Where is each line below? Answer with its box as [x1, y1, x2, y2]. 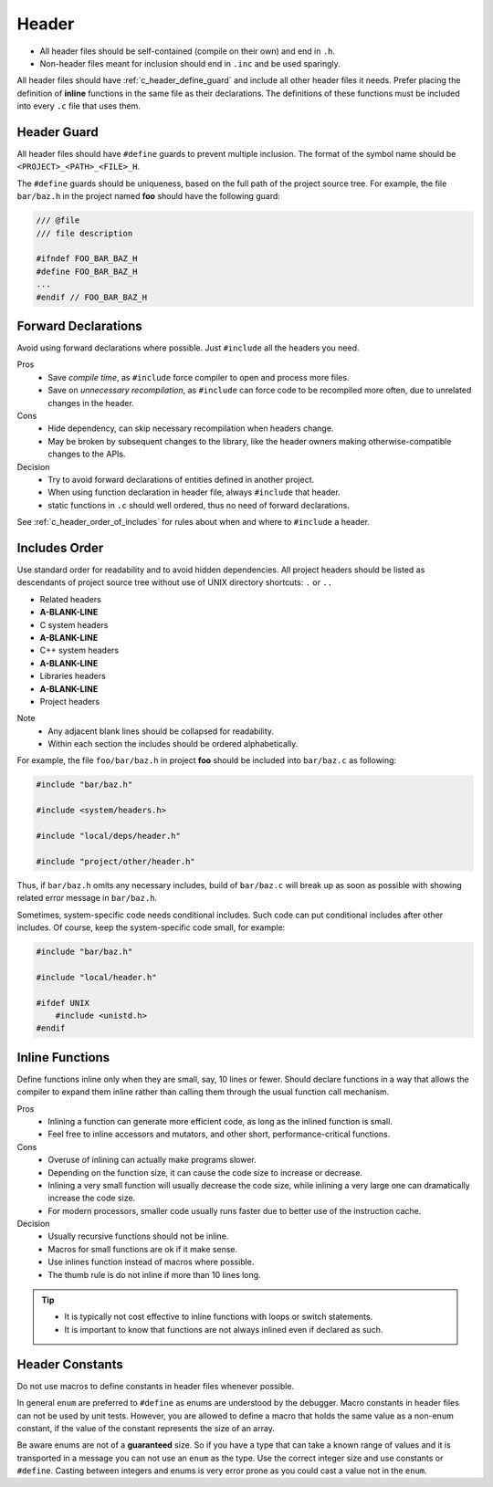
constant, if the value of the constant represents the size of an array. [16, 1422, 276, 1433]
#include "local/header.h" [36, 972, 157, 982]
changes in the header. [47, 397, 134, 408]
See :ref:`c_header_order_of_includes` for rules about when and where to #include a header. [16, 517, 370, 528]
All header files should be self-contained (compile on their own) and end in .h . [39, 46, 336, 57]
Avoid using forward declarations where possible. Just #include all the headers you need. [16, 342, 360, 353]
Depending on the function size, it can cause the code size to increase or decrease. [47, 1167, 362, 1178]
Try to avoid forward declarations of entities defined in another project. [47, 474, 315, 485]
